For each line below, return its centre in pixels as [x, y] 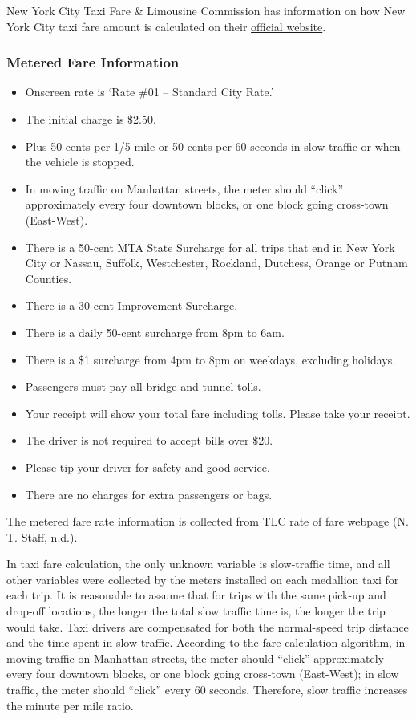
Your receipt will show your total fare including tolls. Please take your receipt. [218, 413]
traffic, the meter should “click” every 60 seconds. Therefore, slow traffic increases [207, 690]
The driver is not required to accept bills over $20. [149, 440]
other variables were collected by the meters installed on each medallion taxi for [203, 579]
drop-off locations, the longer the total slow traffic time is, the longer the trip [196, 611]
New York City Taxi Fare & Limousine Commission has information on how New [206, 10]
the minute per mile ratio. [70, 705]
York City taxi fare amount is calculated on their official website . [166, 26]
